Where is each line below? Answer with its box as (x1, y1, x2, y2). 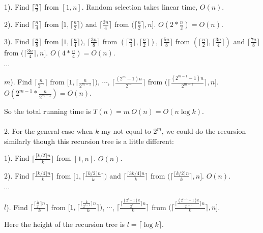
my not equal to (101, 126, 151, 136)
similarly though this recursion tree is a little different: (4, 135, 174, 146)
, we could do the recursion (161, 126, 246, 136)
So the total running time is (4, 106, 91, 116)
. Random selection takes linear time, (81, 2, 198, 12)
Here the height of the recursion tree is (4, 219, 125, 229)
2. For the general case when (4, 126, 93, 136)
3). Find (4, 36, 30, 46)
